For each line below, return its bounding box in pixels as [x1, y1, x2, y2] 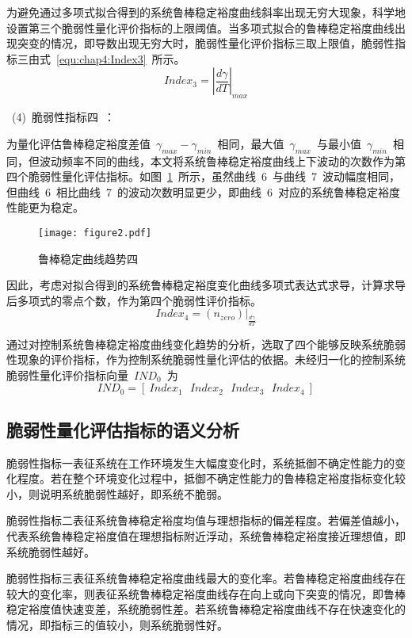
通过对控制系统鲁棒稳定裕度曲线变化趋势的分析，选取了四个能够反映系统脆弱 [6, 335, 406, 352]
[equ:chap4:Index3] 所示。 [56, 50, 185, 67]
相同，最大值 [217, 135, 284, 151]
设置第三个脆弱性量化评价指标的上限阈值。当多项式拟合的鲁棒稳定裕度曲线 [6, 19, 395, 36]
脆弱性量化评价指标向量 [6, 366, 128, 383]
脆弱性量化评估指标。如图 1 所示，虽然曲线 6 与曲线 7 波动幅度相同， [28, 168, 400, 185]
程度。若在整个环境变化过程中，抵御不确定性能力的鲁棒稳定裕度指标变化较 [17, 470, 406, 487]
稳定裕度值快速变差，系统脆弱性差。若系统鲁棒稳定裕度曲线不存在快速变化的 [6, 601, 406, 617]
